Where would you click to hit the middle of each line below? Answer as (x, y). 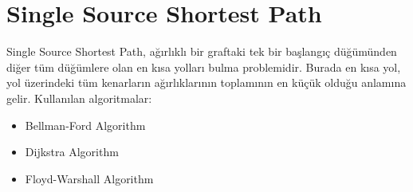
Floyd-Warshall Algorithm (89, 178)
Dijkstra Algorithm (72, 152)
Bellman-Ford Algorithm (85, 125)
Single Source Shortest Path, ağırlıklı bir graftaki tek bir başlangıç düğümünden (202, 51)
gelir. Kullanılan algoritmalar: (79, 98)
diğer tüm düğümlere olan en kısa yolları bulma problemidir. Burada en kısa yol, (204, 67)
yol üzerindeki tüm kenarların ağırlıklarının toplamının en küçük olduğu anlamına (206, 82)
